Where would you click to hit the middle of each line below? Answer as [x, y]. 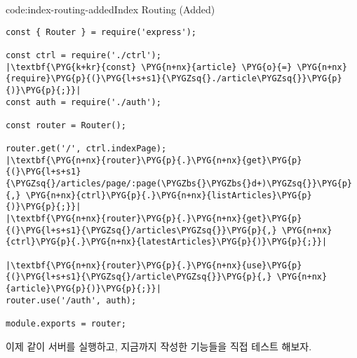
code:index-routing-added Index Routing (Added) [110, 9]
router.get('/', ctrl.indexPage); [86, 149]
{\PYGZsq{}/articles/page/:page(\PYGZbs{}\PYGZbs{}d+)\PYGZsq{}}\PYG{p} [179, 184]
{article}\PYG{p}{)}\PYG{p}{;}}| [83, 289]
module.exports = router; [66, 324]
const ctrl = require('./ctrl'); [83, 55]
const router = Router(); [66, 125]
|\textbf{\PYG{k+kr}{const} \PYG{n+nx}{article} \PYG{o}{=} [149, 67]
